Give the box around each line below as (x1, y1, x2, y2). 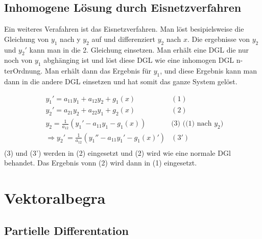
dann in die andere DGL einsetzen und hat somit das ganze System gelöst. (4, 76, 237, 86)
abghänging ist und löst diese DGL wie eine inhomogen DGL (43, 55, 234, 65)
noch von (4, 55, 33, 65)
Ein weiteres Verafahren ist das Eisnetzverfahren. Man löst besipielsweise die (4, 23, 244, 34)
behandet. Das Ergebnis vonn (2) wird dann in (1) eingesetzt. (4, 157, 197, 168)
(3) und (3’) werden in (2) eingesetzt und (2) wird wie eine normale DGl (4, 147, 231, 158)
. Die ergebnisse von (187, 33, 250, 44)
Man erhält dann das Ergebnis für (44, 65, 152, 76)
